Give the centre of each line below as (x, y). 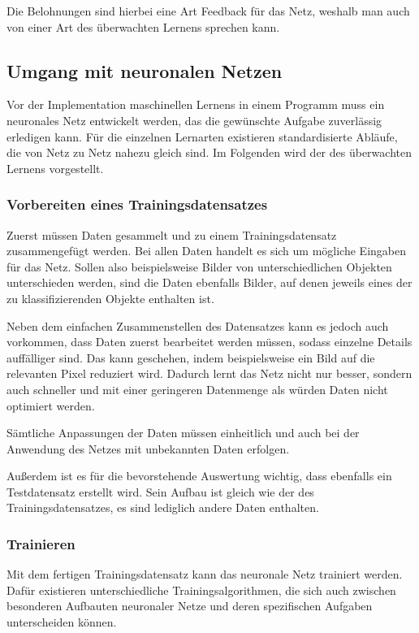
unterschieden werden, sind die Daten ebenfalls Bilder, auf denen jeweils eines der (209, 282)
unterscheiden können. (62, 622)
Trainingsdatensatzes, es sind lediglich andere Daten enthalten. (163, 507)
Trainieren (41, 544)
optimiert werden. (51, 405)
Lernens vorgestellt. (55, 168)
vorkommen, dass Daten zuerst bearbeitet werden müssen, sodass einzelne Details (209, 342)
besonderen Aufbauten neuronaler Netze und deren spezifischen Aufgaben (190, 606)
